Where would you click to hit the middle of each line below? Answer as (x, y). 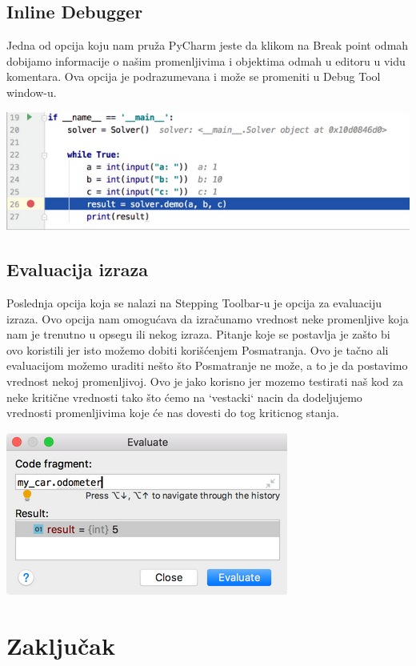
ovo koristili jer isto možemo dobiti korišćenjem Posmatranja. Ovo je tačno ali (198, 349)
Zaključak (61, 645)
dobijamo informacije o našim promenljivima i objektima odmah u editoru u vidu (206, 60)
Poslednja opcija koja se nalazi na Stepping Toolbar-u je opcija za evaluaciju (194, 303)
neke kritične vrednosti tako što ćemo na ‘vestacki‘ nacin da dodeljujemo (184, 397)
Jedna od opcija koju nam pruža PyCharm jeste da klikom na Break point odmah (208, 45)
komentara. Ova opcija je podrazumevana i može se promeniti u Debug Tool (194, 76)
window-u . (32, 92)
